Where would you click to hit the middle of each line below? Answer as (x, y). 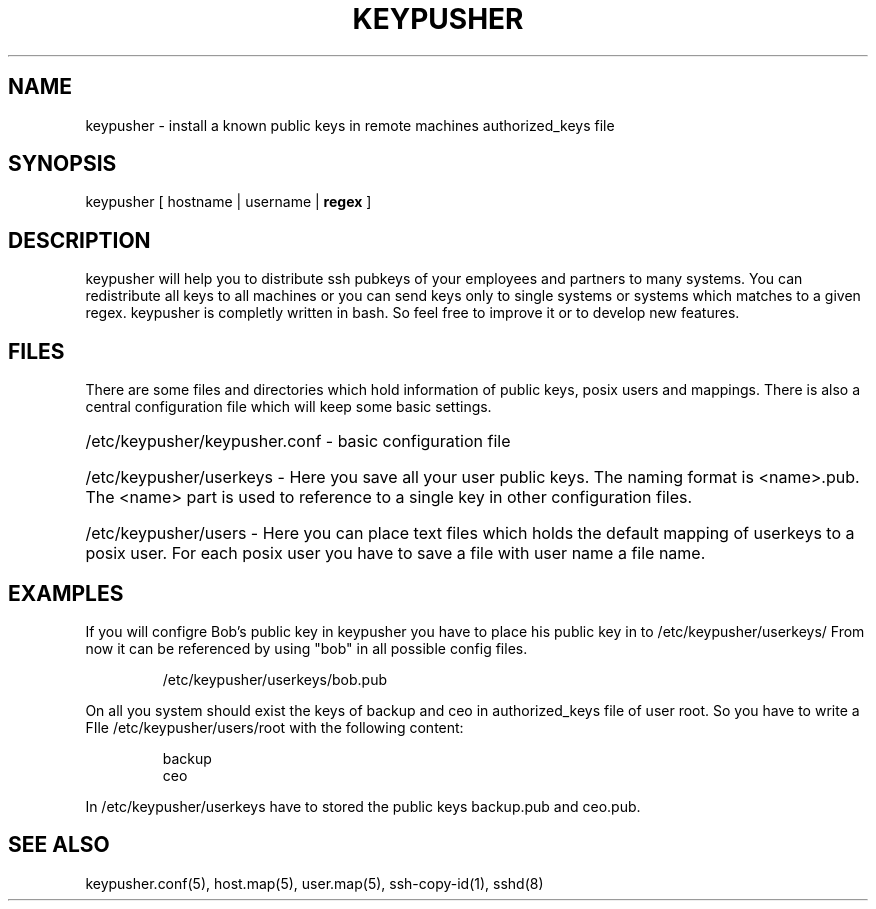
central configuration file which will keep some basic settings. (288, 407)
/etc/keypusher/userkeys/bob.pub (275, 679)
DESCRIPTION (79, 240)
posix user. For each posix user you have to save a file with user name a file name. (395, 553)
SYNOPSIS (62, 164)
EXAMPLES (66, 593)
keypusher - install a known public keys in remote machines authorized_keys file (350, 125)
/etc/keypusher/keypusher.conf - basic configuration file (298, 441)
